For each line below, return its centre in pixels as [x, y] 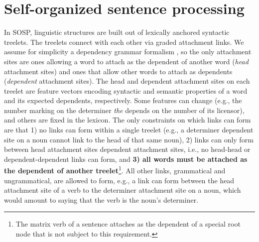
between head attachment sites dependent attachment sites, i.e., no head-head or [127, 149]
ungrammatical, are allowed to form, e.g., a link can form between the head [119, 180]
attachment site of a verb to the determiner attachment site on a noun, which [123, 190]
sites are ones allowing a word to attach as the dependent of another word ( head [126, 61]
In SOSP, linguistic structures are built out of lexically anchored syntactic [117, 32]
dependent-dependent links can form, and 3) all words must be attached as [126, 159]
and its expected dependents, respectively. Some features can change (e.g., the [123, 100]
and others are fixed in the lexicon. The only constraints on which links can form [128, 120]
